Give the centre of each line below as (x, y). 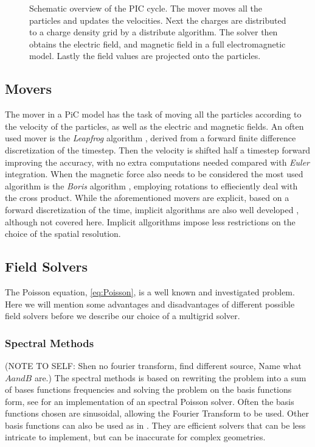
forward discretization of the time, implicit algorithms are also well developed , (152, 209)
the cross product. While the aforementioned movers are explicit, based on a (147, 198)
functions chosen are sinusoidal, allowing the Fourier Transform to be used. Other (157, 413)
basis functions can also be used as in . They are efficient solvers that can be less (155, 425)
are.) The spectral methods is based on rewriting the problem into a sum (170, 377)
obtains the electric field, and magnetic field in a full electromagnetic (157, 44)
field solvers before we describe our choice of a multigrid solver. (123, 316)
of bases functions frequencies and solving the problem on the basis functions (148, 389)
